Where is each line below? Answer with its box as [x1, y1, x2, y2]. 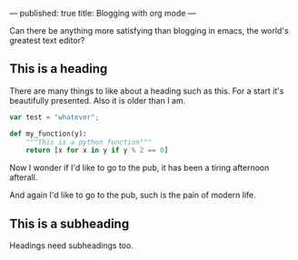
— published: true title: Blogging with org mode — [9, 8, 197, 18]
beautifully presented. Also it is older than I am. [9, 95, 186, 105]
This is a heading [9, 61, 108, 76]
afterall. [9, 172, 38, 183]
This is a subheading [9, 215, 130, 231]
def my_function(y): [9, 129, 88, 138]
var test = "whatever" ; [9, 113, 100, 122]
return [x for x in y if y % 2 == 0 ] [25, 145, 169, 155]
